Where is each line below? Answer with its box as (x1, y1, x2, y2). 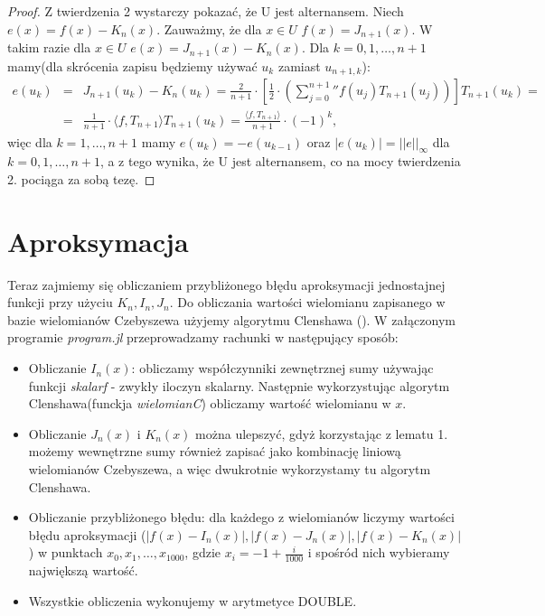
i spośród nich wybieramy (307, 543, 450, 562)
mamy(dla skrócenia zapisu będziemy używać (7, 56, 258, 75)
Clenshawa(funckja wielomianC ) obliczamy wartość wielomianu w (28, 394, 391, 413)
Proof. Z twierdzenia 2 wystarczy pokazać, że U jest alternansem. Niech (7, 2, 404, 20)
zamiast (277, 56, 321, 75)
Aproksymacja (7, 222, 189, 259)
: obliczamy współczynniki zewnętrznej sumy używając (131, 359, 434, 378)
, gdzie (184, 543, 221, 562)
